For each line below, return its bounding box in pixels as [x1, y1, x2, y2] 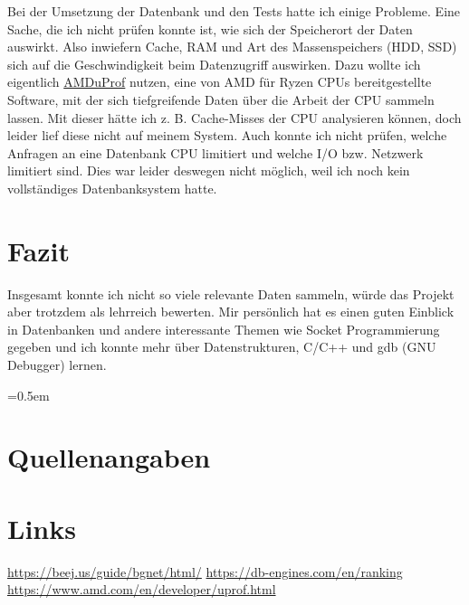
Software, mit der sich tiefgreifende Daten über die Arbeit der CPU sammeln [7, 90, 435, 109]
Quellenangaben [7, 439, 211, 476]
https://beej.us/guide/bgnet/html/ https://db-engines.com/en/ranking [7, 562, 403, 581]
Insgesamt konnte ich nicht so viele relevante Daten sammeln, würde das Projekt [7, 284, 455, 303]
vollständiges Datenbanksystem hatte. [7, 178, 217, 197]
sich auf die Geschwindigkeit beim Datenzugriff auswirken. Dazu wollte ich [7, 54, 421, 73]
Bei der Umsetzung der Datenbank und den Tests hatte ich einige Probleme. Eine [7, 2, 461, 20]
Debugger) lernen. [7, 355, 107, 374]
